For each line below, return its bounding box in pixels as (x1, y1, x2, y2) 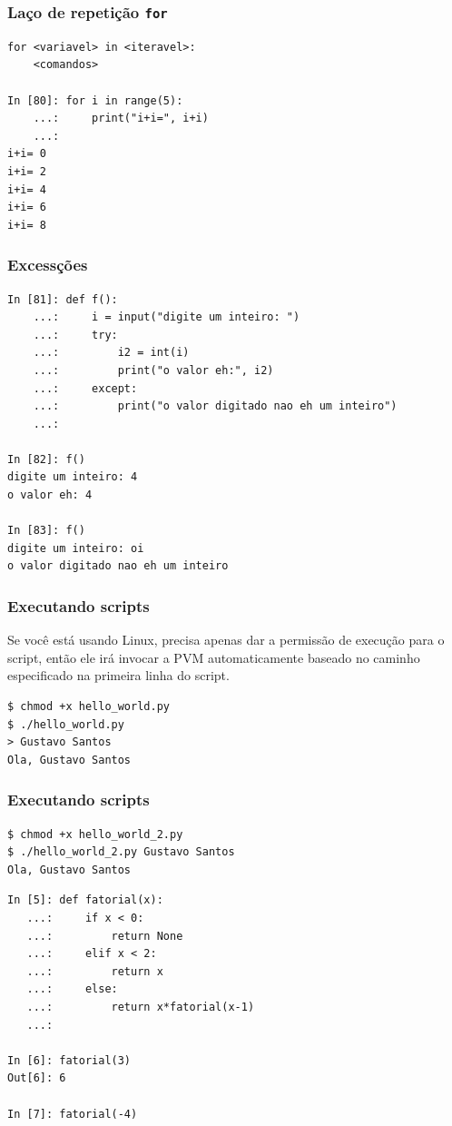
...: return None (26, 929, 183, 943)
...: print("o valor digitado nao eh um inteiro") (33, 400, 398, 413)
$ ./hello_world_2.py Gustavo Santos (7, 845, 235, 859)
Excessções (7, 253, 88, 276)
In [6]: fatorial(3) (7, 1053, 132, 1067)
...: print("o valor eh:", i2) (33, 363, 274, 377)
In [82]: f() (7, 452, 85, 466)
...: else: (26, 983, 118, 996)
